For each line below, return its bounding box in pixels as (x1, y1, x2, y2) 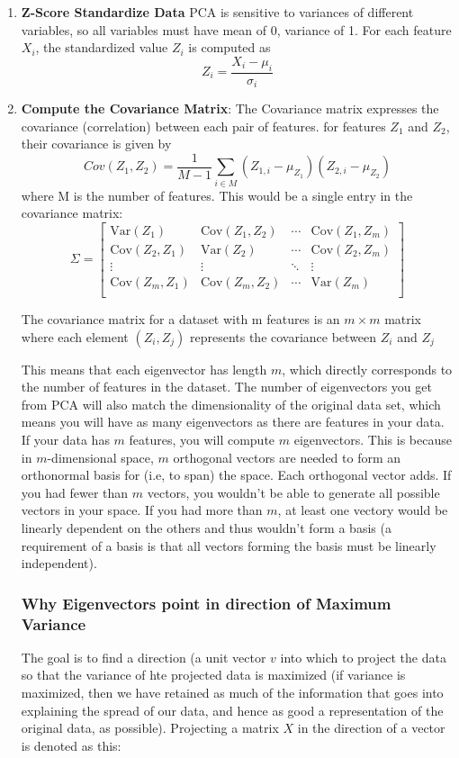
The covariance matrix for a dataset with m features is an (21, 309, 340, 328)
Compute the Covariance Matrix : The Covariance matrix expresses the (21, 99, 439, 118)
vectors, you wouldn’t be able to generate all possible (147, 483, 440, 501)
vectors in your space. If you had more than (21, 501, 263, 519)
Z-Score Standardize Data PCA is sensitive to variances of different (21, 3, 414, 21)
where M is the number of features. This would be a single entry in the (21, 185, 413, 204)
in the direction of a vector (297, 718, 445, 737)
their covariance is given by (21, 134, 172, 153)
